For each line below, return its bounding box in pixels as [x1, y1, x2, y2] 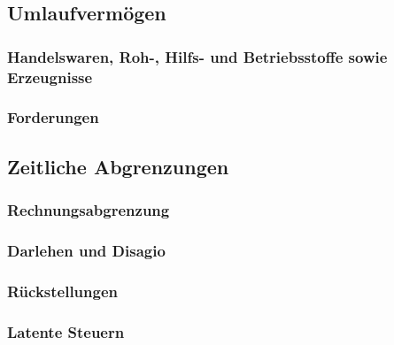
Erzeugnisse [7, 65, 93, 88]
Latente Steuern [7, 320, 125, 342]
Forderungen [7, 106, 99, 128]
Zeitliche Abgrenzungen [7, 152, 229, 180]
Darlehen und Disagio [7, 239, 166, 261]
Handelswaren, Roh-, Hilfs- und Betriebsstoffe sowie [7, 45, 388, 67]
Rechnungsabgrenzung [7, 199, 170, 221]
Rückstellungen [7, 280, 119, 302]
